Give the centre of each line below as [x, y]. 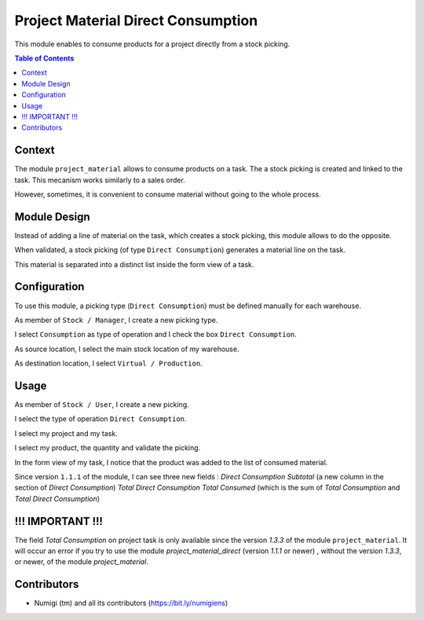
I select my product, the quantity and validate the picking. [108, 448]
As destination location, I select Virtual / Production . [109, 363]
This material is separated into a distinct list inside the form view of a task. [134, 264]
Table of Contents [44, 58]
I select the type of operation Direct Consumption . [101, 419]
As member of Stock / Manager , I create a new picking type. [116, 320]
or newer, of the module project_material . [82, 562]
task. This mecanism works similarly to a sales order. [100, 180]
